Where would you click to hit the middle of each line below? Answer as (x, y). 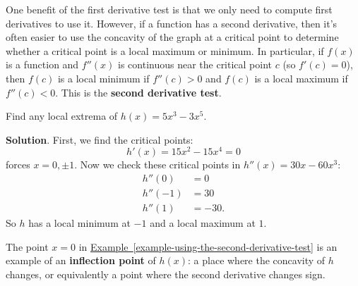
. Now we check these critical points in (157, 164)
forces (18, 164)
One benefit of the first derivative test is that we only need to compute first (169, 9)
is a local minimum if (103, 78)
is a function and (42, 64)
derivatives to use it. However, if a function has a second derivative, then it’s (172, 23)
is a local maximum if (301, 78)
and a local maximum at (203, 223)
